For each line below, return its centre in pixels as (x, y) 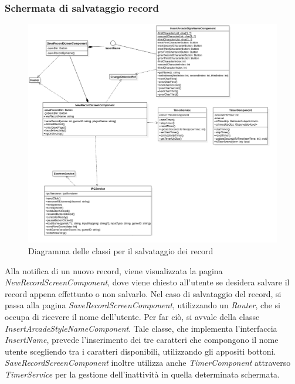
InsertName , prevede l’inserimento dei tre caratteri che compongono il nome (142, 340)
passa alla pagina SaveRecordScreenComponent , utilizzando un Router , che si (143, 305)
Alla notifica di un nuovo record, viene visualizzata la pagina (114, 270)
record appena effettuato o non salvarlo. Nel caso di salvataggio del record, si (143, 293)
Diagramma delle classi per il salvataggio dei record (121, 251)
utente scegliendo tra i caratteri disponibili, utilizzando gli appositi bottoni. (140, 351)
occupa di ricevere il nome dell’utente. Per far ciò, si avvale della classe (132, 317)
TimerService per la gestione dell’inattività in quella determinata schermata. (142, 374)
